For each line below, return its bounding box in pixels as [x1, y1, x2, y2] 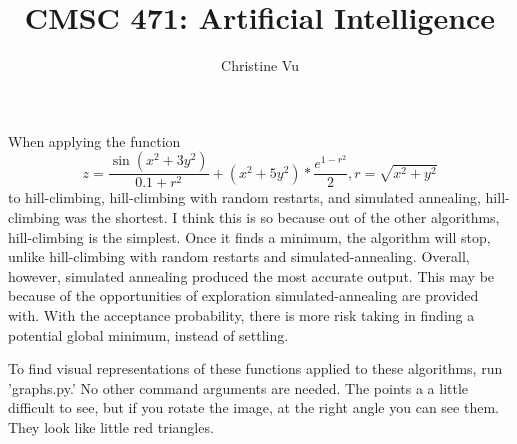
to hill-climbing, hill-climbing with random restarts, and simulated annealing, [8, 187, 481, 208]
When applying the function [8, 130, 181, 151]
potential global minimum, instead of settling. [8, 324, 289, 345]
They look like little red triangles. [8, 416, 214, 437]
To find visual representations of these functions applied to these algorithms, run [8, 358, 503, 379]
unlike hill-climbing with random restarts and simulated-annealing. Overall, [8, 246, 470, 267]
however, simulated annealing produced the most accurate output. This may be [8, 265, 495, 286]
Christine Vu [221, 55, 299, 76]
